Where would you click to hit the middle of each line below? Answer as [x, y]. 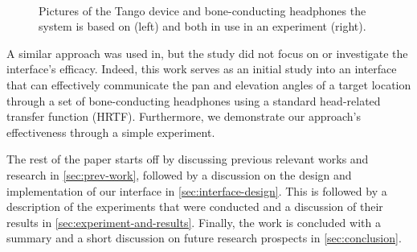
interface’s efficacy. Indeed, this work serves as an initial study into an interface [202, 69]
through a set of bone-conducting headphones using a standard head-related [194, 100]
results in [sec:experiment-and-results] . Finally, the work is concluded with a [194, 222]
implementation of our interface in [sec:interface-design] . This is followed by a [197, 190]
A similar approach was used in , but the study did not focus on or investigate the [207, 53]
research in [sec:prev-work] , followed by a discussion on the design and [179, 174]
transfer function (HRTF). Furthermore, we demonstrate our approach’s [184, 116]
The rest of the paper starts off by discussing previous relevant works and [188, 159]
